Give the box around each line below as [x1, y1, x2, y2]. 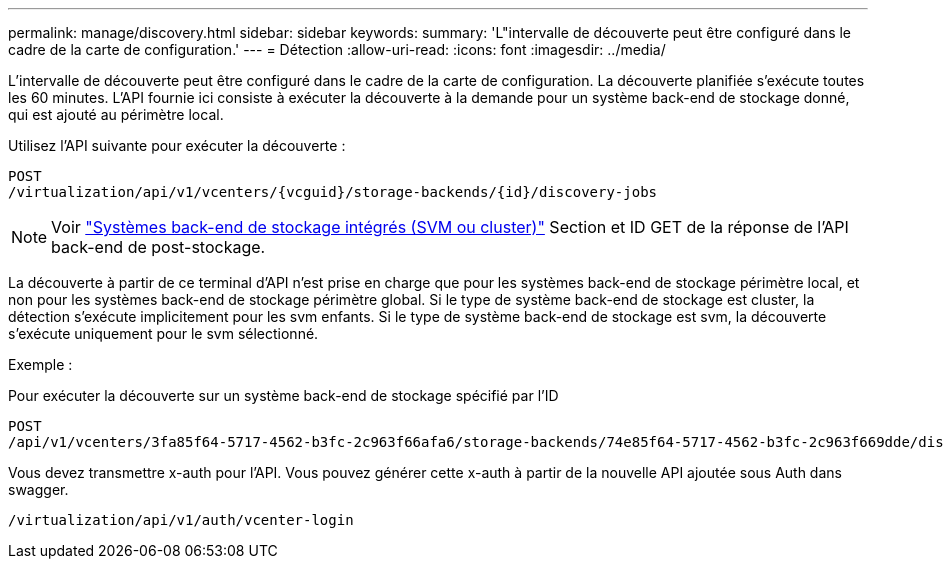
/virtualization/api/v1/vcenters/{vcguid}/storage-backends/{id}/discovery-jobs [8, 184, 658, 200]
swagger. [8, 481, 69, 498]
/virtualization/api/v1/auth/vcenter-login [8, 512, 354, 528]
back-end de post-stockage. [51, 237, 266, 257]
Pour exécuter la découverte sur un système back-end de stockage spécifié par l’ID [8, 387, 559, 404]
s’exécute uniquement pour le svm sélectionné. [8, 325, 319, 342]
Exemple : [8, 356, 73, 373]
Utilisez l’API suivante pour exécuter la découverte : [8, 137, 346, 154]
